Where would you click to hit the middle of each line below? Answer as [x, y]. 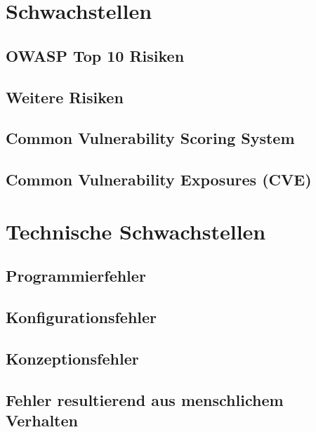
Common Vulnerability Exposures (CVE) [159, 179]
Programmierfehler [76, 276]
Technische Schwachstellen [136, 231]
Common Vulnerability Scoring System [150, 138]
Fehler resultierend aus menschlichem [145, 399]
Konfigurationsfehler [81, 317]
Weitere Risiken [65, 97]
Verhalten [42, 420]
